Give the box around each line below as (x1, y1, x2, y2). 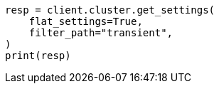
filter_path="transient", (28, 27, 173, 38)
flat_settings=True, (28, 16, 143, 27)
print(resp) (5, 50, 71, 61)
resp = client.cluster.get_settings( (5, 4, 215, 16)
